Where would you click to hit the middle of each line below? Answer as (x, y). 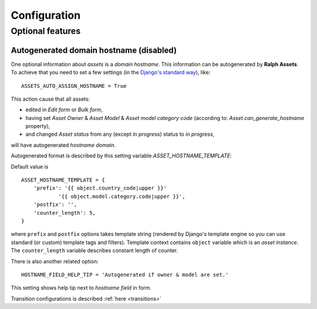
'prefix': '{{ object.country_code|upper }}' (100, 188)
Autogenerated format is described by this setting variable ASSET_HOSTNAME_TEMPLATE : (121, 156)
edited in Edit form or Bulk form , (64, 110)
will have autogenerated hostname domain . (63, 145)
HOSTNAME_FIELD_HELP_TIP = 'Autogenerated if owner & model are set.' (125, 274)
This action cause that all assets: (50, 99)
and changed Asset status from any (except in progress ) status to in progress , (120, 134)
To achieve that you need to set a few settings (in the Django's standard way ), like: (111, 73)
